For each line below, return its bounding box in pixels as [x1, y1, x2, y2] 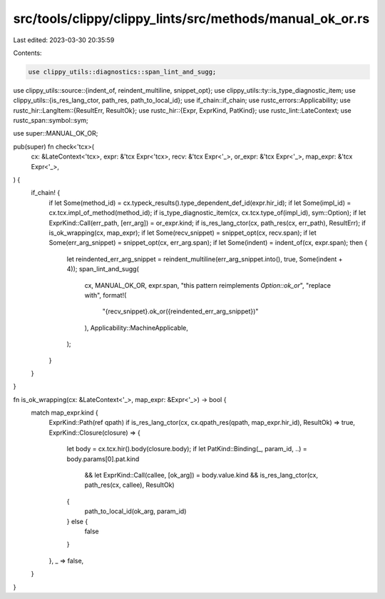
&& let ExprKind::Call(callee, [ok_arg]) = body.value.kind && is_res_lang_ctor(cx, [84, 471, 319, 480]
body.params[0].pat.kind [66, 454, 140, 463]
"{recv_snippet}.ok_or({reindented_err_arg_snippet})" [102, 307, 259, 316]
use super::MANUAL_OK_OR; [13, 129, 98, 138]
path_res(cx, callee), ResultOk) [84, 480, 175, 489]
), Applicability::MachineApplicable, [84, 323, 189, 332]
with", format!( [84, 291, 127, 299]
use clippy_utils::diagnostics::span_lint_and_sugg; [28, 68, 217, 76]
